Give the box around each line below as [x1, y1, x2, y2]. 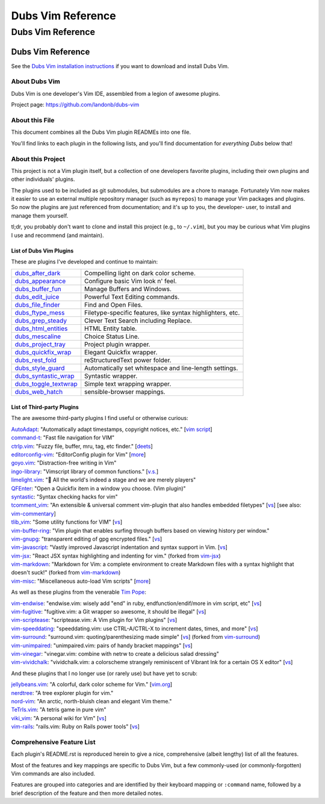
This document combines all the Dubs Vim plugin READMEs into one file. [11, 128, 191, 136]
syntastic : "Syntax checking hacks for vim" [11, 493, 118, 500]
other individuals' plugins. [11, 175, 75, 183]
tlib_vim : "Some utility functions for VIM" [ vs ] [11, 518, 123, 526]
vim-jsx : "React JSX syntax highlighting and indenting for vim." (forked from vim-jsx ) [11, 552, 221, 559]
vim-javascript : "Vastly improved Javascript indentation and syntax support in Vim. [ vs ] [11, 544, 228, 551]
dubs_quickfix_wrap [14, 348, 72, 357]
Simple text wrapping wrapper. [84, 380, 172, 388]
